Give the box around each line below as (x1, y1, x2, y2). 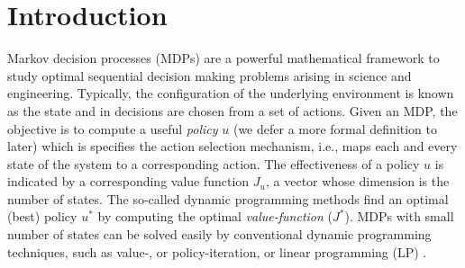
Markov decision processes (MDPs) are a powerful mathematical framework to (7, 49, 440, 67)
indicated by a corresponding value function (7, 172, 250, 191)
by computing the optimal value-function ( (97, 207, 333, 226)
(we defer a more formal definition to (232, 119, 438, 138)
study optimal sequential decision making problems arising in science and (7, 66, 412, 85)
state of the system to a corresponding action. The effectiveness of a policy (7, 154, 420, 173)
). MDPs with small (344, 207, 454, 226)
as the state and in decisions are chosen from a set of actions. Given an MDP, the (7, 101, 458, 120)
